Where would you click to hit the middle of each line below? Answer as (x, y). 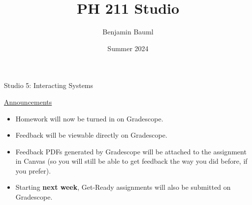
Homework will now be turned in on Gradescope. (89, 118)
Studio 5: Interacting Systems (49, 85)
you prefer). (33, 170)
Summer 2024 (128, 48)
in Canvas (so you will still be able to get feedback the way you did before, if (131, 161)
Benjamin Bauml (128, 32)
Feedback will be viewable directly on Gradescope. (91, 135)
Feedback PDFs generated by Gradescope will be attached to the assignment (131, 151)
